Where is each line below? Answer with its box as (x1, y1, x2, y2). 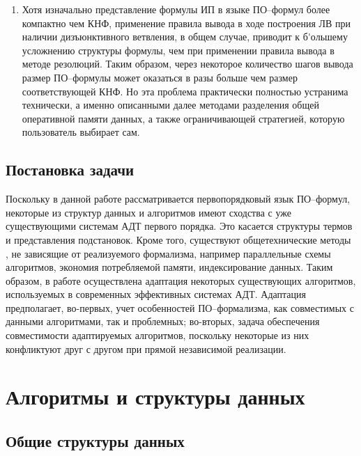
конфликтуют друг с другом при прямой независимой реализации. (6, 341, 286, 356)
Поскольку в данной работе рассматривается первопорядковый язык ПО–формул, (6, 191, 351, 206)
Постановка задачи (6, 159, 135, 180)
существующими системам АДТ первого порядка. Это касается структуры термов (6, 219, 353, 233)
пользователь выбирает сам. (22, 125, 140, 139)
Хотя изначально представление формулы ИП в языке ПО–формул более (22, 2, 330, 16)
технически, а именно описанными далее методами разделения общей (22, 97, 319, 112)
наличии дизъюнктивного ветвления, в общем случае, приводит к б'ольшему (22, 29, 348, 44)
